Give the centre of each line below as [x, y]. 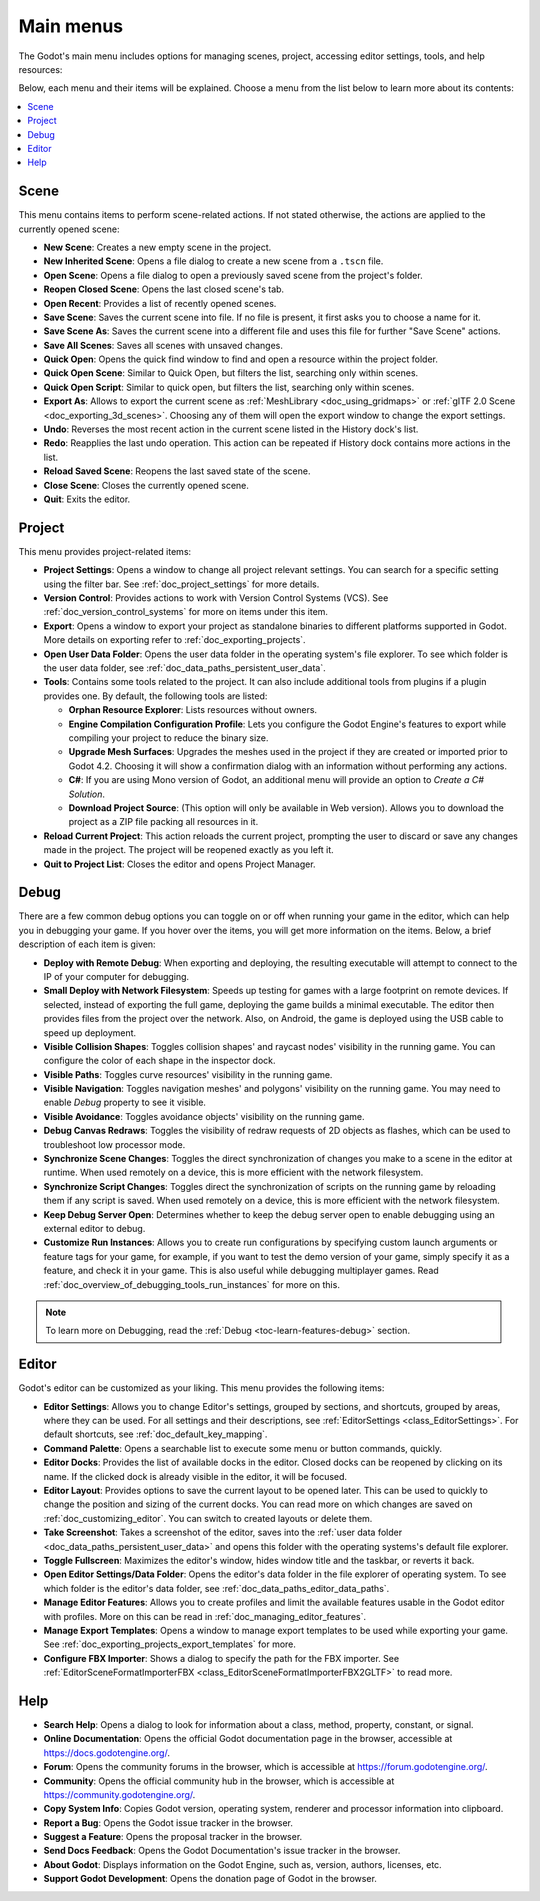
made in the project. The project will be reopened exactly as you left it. [188, 850]
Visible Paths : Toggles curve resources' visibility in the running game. [188, 1074]
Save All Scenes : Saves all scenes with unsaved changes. [163, 345]
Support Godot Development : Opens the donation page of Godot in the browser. [210, 1879]
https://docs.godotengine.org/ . [106, 1752]
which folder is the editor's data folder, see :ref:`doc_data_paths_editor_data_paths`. [216, 1588]
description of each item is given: [87, 944]
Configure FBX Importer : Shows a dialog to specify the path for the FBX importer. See [221, 1658]
